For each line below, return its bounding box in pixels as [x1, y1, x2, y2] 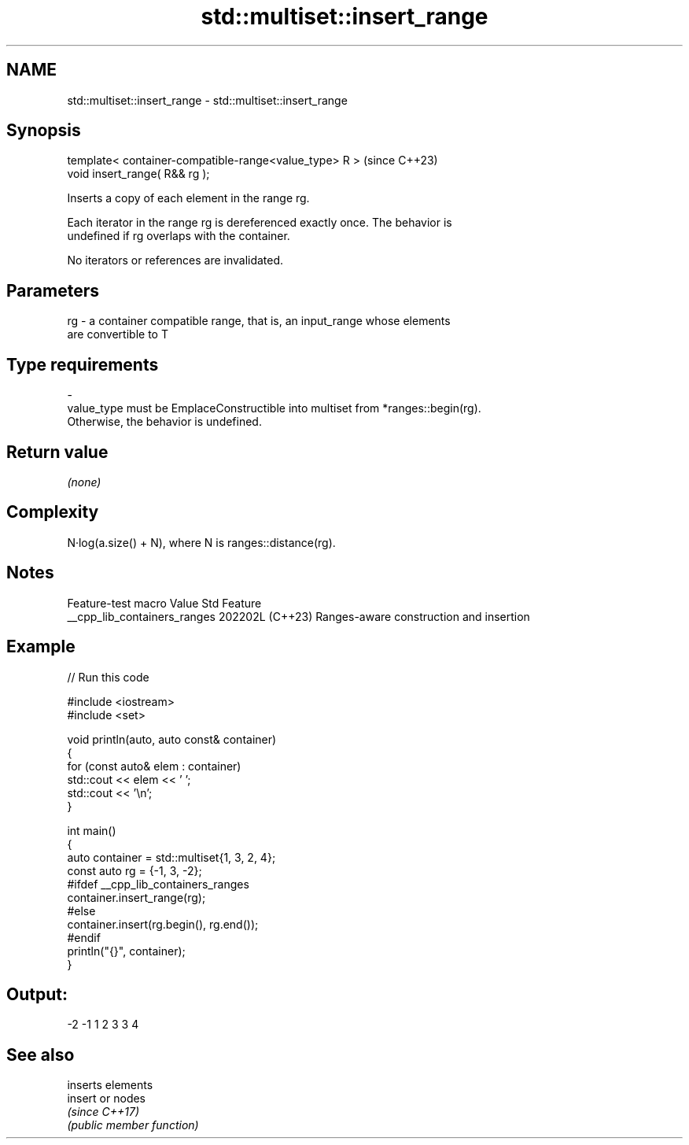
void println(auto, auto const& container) [67, 732, 277, 746]
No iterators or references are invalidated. [67, 253, 284, 268]
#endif [67, 930, 101, 944]
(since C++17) [67, 1105, 140, 1119]
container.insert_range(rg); [67, 890, 206, 904]
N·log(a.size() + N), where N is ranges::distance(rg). [67, 535, 336, 549]
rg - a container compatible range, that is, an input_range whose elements [67, 314, 451, 328]
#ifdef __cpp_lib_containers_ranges [67, 877, 249, 891]
